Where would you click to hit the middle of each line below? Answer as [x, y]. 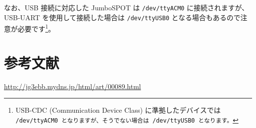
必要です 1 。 [36, 28]
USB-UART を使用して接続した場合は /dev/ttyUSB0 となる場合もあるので [122, 17]
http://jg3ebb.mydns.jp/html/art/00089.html [73, 86]
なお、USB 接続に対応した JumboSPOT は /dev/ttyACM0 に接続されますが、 [126, 7]
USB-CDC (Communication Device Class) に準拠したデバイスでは [118, 110]
